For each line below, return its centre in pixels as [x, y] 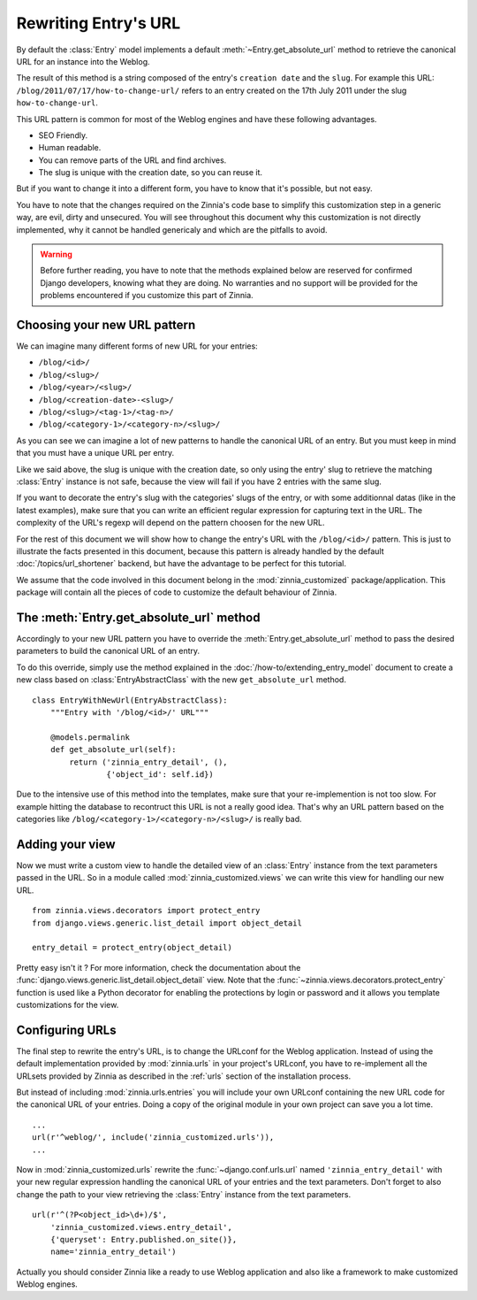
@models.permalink [90, 737]
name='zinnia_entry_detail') [113, 1252]
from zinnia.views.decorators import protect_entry [146, 911]
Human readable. [70, 148]
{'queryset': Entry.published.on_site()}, [144, 1239]
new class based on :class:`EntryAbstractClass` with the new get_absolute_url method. [181, 680]
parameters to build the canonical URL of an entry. [108, 651]
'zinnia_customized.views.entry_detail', [141, 1227]
